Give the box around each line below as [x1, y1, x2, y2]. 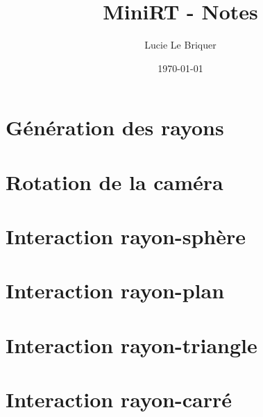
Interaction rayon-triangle [6, 330, 257, 359]
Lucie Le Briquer [144, 37, 217, 52]
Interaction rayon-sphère [6, 222, 246, 250]
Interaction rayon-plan [6, 276, 225, 305]
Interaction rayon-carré [6, 385, 232, 414]
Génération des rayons [6, 113, 224, 142]
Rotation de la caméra [6, 167, 223, 196]
